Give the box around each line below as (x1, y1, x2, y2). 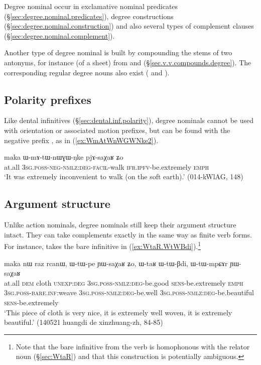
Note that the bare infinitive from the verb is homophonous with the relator (16, 341, 250, 351)
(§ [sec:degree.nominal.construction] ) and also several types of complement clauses (4, 21, 254, 31)
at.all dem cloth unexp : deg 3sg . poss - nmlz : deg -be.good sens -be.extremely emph (4, 277, 243, 288)
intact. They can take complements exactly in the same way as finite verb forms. (4, 229, 252, 239)
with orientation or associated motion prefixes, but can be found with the (4, 125, 230, 135)
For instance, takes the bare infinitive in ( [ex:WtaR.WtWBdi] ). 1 (4, 239, 201, 251)
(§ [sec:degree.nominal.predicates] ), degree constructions (4, 11, 174, 21)
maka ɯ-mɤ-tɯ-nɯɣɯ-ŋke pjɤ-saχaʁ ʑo (4, 152, 123, 162)
